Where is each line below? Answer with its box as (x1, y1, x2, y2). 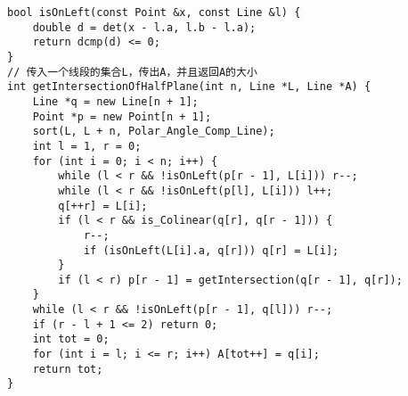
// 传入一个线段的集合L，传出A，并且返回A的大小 (7, 65, 257, 78)
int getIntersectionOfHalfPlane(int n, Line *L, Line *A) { (7, 80, 371, 94)
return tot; (32, 362, 103, 375)
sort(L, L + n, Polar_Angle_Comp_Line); (32, 125, 275, 138)
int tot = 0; (32, 333, 110, 346)
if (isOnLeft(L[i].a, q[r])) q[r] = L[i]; (83, 243, 339, 257)
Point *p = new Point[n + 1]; (32, 110, 212, 123)
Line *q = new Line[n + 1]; (32, 95, 199, 108)
